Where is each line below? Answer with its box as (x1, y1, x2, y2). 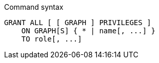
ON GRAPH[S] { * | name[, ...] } (21, 27, 156, 35)
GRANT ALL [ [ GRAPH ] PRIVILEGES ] (4, 18, 151, 27)
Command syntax (4, 3, 64, 11)
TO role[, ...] (21, 35, 82, 43)
